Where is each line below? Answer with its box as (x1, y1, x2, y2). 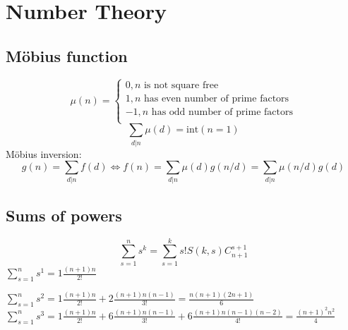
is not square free (143, 80, 219, 90)
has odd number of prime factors (151, 106, 293, 117)
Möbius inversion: (6, 146, 82, 161)
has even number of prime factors (143, 93, 289, 104)
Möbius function (6, 44, 128, 66)
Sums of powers (6, 204, 122, 226)
